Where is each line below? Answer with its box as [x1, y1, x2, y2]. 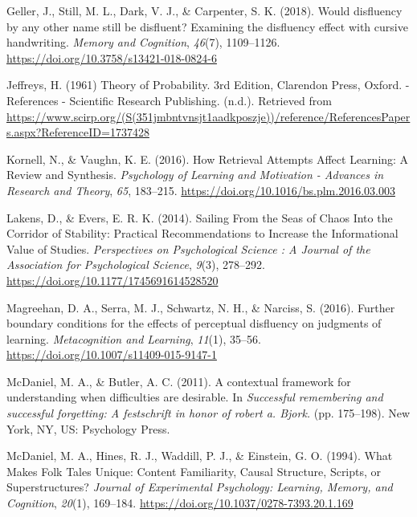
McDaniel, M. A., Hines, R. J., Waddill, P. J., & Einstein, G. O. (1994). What [6, 447, 393, 464]
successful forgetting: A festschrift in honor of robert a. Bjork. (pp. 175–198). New [6, 405, 411, 421]
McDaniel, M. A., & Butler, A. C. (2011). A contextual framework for [6, 372, 351, 389]
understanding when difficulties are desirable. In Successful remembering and [6, 389, 383, 405]
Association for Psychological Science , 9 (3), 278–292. [6, 256, 265, 273]
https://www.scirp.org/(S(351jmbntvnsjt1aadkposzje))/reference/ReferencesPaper [6, 108, 411, 124]
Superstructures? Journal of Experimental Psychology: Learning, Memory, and [6, 478, 393, 495]
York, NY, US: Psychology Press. [6, 420, 170, 437]
